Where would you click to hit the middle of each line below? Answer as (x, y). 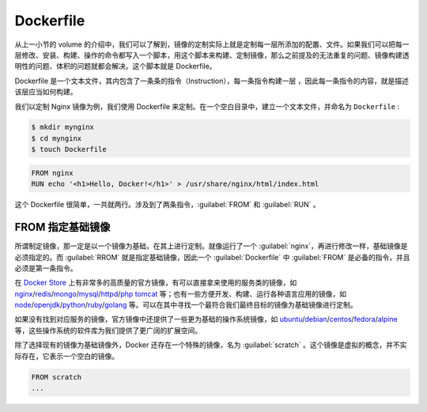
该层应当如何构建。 (46, 92)
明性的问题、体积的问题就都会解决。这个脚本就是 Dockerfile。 (115, 66)
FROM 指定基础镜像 (62, 227)
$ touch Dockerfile (69, 149)
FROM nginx (52, 173)
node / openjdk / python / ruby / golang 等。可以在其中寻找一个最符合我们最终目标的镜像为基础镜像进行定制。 (186, 305)
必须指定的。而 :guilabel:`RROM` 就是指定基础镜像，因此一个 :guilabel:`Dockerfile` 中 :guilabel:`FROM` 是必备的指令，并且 (212, 257)
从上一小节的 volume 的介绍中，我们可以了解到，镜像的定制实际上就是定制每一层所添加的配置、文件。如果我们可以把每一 (212, 44)
